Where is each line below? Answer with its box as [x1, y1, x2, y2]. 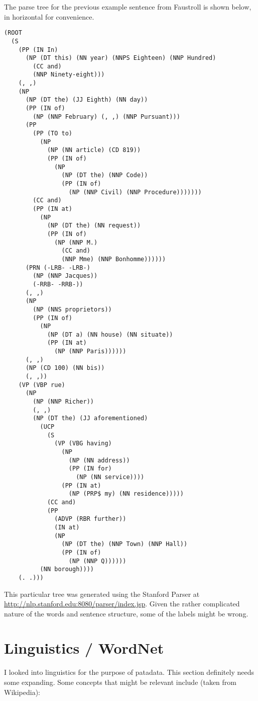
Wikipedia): [4, 686, 40, 697]
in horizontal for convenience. [4, 11, 94, 22]
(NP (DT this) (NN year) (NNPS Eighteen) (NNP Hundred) [25, 54, 216, 62]
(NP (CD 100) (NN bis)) [25, 364, 105, 372]
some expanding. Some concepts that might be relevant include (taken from [4, 677, 236, 687]
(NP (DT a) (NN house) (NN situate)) [47, 331, 173, 338]
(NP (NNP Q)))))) [68, 557, 126, 565]
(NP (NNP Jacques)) [33, 272, 98, 280]
